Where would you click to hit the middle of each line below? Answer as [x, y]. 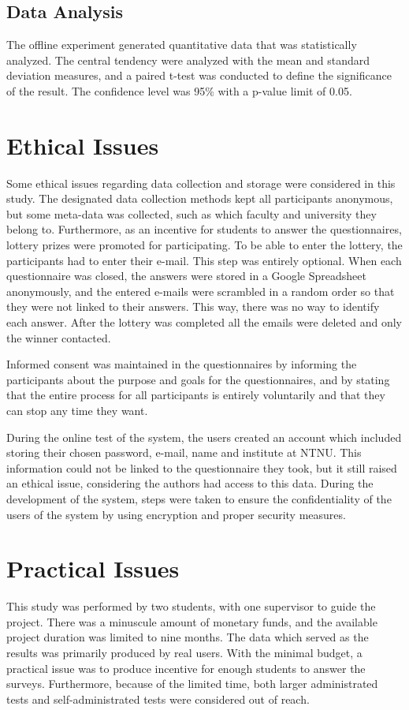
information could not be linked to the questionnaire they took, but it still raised [202, 467]
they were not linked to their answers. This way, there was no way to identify [193, 306]
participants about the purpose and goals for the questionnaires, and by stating [198, 379]
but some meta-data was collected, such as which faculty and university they [191, 213]
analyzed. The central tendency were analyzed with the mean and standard [188, 60]
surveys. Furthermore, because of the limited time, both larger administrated [192, 684]
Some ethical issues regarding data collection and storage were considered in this [201, 183]
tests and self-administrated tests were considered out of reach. [158, 699]
